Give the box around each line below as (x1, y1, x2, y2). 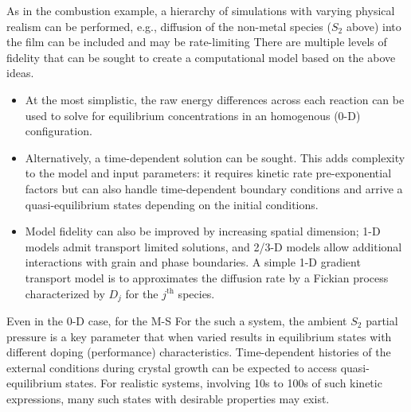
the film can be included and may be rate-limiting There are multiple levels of (6, 33, 387, 50)
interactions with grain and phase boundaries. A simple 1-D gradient (25, 254, 361, 270)
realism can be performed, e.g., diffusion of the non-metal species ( (6, 17, 331, 34)
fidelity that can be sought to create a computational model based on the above (6, 49, 396, 65)
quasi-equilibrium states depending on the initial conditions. (25, 196, 319, 212)
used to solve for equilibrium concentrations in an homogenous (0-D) (25, 107, 361, 123)
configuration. (25, 122, 92, 139)
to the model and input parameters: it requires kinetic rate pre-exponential (25, 165, 392, 181)
